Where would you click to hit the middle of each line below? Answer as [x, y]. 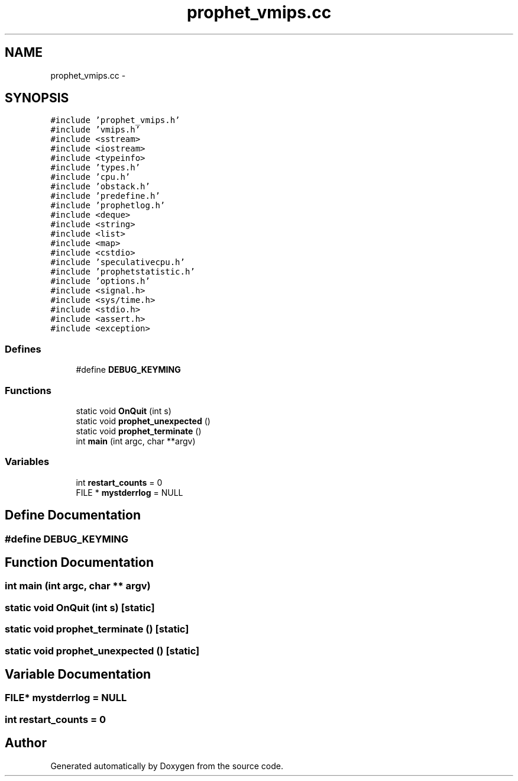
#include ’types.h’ [95, 168]
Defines [23, 349]
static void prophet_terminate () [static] [97, 629]
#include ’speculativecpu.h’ [118, 262]
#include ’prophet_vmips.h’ [115, 120]
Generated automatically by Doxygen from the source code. [167, 766]
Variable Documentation [78, 674]
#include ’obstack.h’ [100, 187]
